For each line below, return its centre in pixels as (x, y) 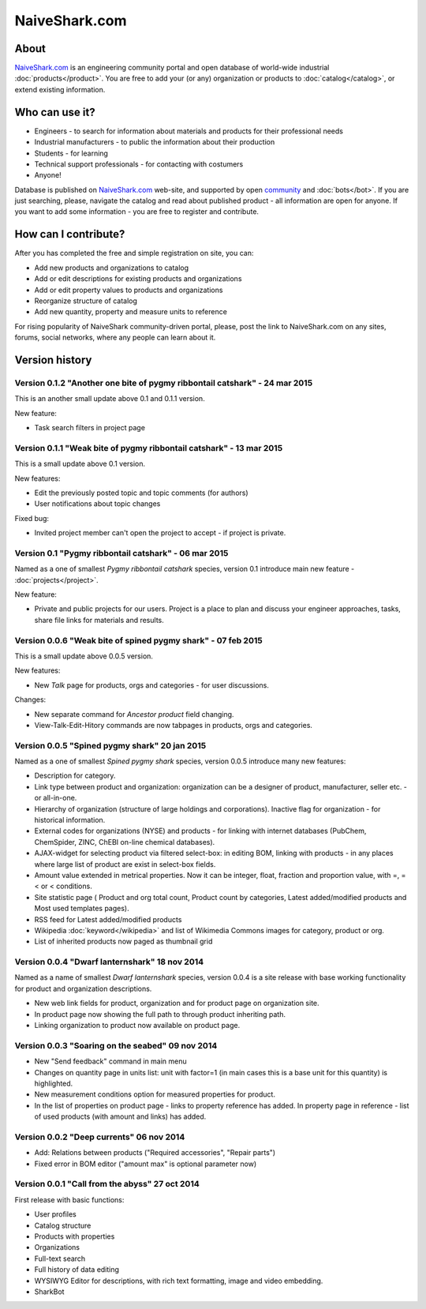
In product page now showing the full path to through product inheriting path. (160, 1014)
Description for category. (75, 776)
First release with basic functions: (69, 1199)
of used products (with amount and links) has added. (120, 1116)
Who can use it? (55, 112)
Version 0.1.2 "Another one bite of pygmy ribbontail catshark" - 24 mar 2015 (164, 383)
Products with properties (75, 1236)
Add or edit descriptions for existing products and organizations (138, 279)
